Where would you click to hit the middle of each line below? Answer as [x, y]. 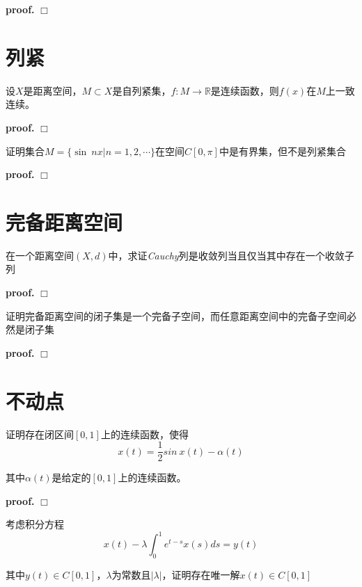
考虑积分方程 [35, 524]
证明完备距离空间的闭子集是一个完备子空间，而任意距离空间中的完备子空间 [176, 315]
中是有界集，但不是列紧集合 [282, 151]
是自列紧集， [142, 90]
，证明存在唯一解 [201, 575]
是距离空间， [53, 90]
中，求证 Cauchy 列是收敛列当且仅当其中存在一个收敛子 [231, 255]
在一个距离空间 [40, 255]
